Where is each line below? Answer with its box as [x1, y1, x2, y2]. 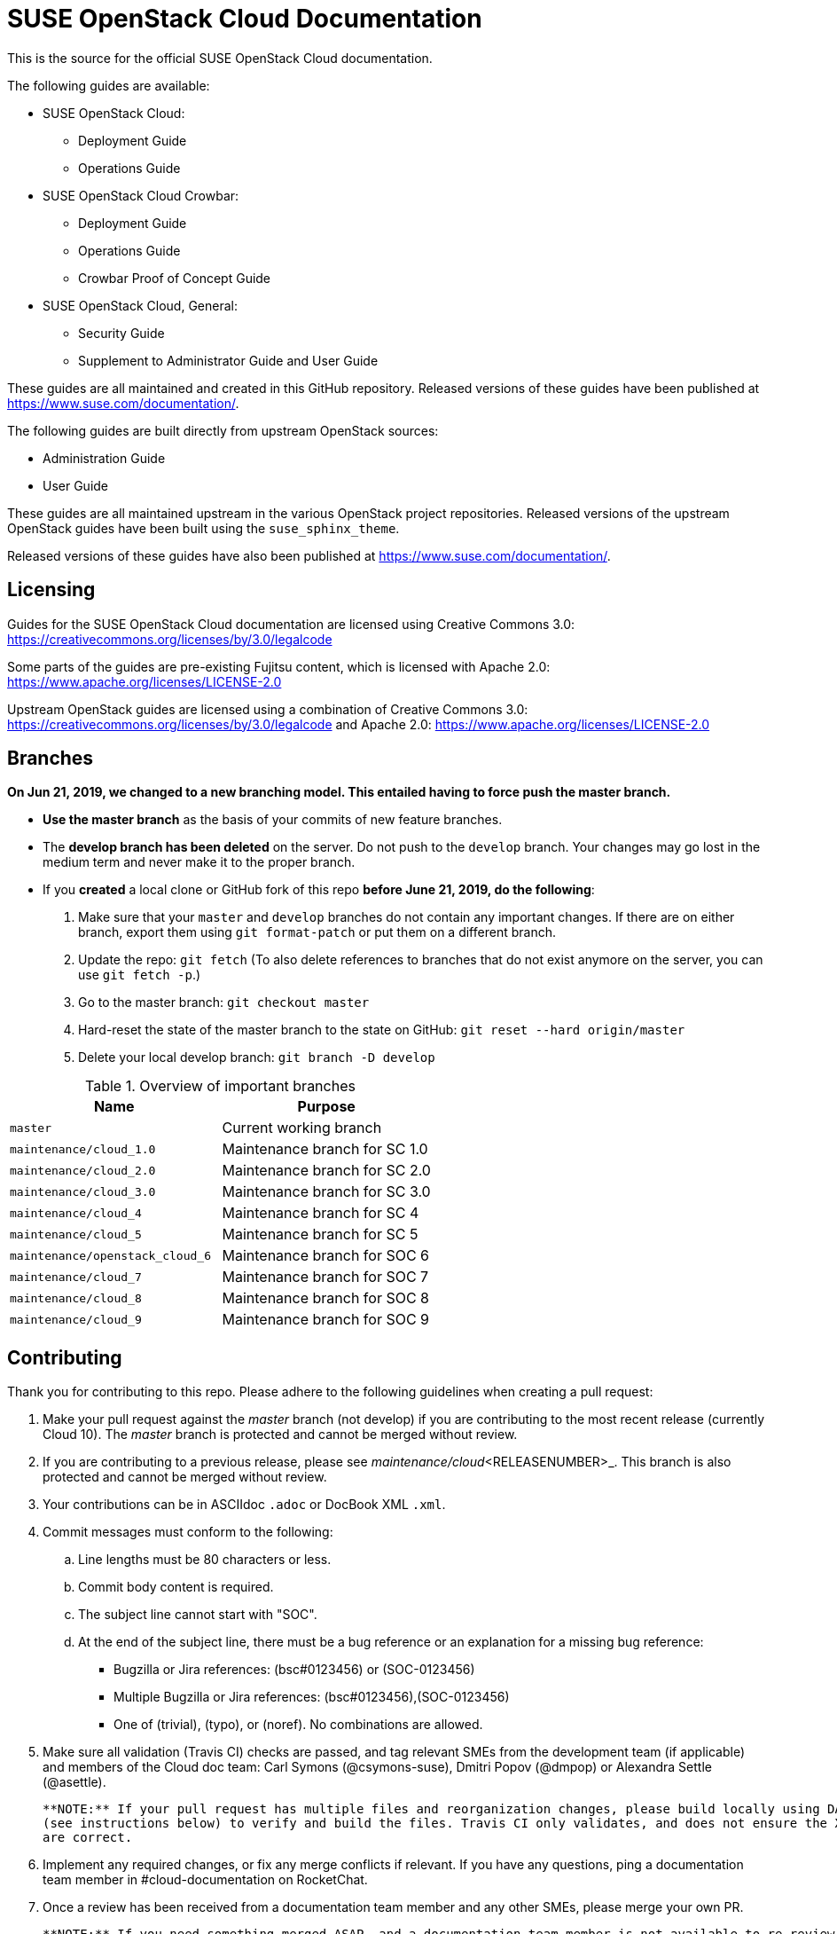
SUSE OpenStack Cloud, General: [43, 297, 238, 313]
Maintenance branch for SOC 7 [222, 1268, 429, 1286]
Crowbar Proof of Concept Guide [78, 270, 271, 286]
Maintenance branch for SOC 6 [222, 1246, 430, 1265]
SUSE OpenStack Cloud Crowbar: [43, 187, 239, 203]
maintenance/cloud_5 [10, 1227, 142, 1241]
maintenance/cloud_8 [10, 1291, 142, 1305]
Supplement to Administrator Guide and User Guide [78, 352, 379, 368]
